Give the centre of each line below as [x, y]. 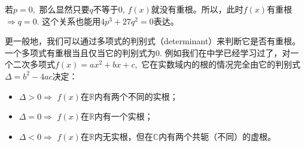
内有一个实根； [123, 116]
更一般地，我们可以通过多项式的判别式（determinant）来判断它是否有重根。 [153, 41]
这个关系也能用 [71, 21]
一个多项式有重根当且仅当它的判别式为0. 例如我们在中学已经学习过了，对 [148, 52]
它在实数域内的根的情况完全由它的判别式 [221, 64]
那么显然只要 [64, 9]
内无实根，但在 [123, 136]
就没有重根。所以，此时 [197, 9]
